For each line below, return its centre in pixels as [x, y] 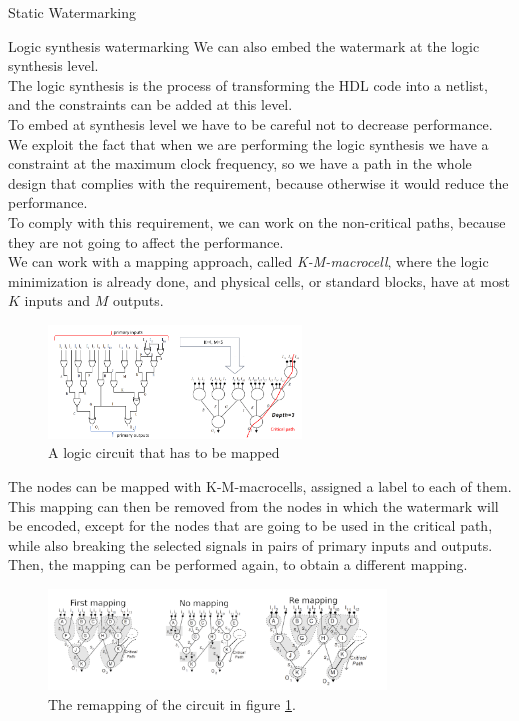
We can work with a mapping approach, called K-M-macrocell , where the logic [248, 261]
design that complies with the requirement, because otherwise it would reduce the [258, 182]
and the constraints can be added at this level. [150, 104]
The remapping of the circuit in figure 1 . [172, 703]
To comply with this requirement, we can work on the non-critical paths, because [257, 221]
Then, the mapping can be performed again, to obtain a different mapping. [238, 564]
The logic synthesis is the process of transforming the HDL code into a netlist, [248, 84]
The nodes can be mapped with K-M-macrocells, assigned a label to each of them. [260, 486]
